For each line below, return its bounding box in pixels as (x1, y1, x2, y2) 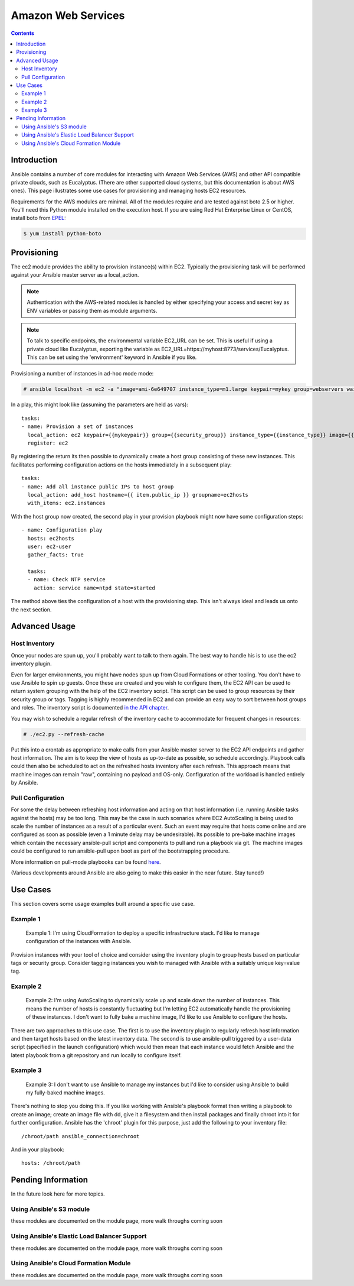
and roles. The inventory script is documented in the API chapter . (11, 704, 169, 711)
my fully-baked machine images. (25, 1089, 106, 1096)
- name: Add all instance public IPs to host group (21, 483, 174, 490)
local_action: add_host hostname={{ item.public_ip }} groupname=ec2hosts (27, 491, 249, 498)
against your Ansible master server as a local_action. (11, 271, 139, 278)
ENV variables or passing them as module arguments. (27, 307, 158, 314)
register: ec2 (27, 440, 68, 446)
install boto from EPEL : (11, 215, 66, 222)
